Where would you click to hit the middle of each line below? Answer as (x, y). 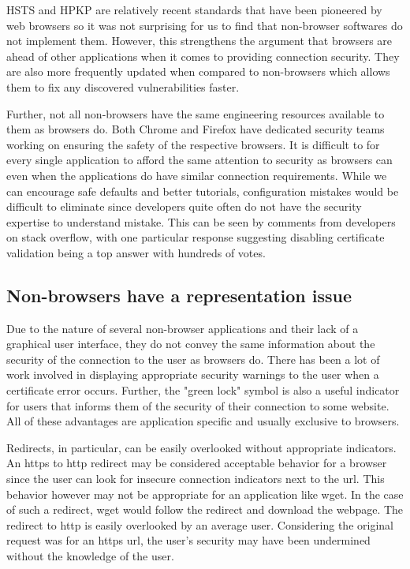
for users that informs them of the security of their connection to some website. (198, 405)
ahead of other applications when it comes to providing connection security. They (203, 56)
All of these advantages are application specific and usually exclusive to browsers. (203, 421)
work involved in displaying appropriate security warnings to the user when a (193, 374)
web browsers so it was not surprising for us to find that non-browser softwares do (205, 25)
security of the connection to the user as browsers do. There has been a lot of (193, 359)
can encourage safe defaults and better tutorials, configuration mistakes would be (203, 191)
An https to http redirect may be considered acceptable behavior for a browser (197, 463)
